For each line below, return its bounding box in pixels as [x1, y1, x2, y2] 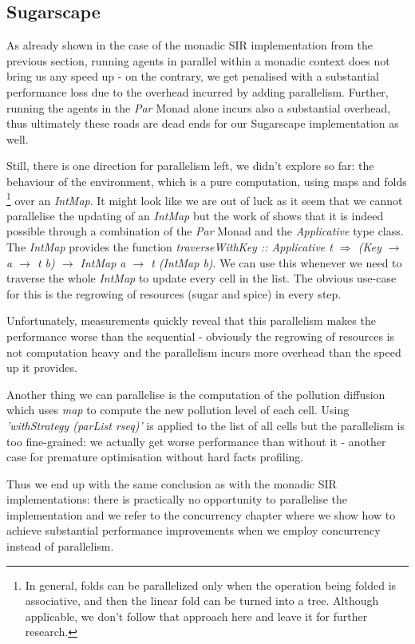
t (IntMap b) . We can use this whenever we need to [151, 254, 402, 271]
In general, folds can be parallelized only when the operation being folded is [25, 576, 397, 593]
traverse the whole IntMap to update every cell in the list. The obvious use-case [6, 270, 397, 286]
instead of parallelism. [6, 538, 114, 555]
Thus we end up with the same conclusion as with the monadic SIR [6, 475, 337, 492]
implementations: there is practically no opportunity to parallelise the [6, 491, 348, 508]
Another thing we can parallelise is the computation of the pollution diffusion [6, 385, 385, 402]
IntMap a [80, 254, 126, 271]
